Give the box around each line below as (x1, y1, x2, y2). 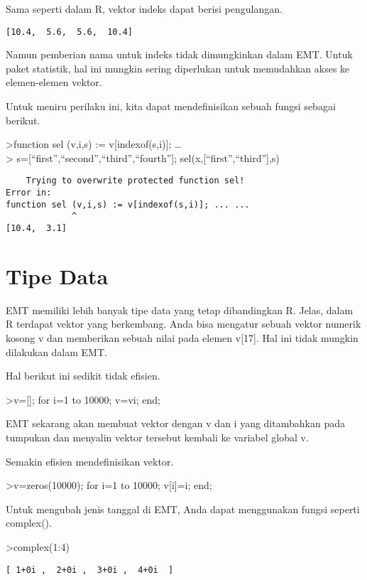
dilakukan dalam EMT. (6, 344, 107, 359)
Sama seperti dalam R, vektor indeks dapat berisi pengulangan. (6, 1, 283, 16)
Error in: (6, 188, 52, 198)
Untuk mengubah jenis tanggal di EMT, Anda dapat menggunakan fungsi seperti (6, 501, 360, 516)
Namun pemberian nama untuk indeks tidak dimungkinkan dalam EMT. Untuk (6, 47, 353, 62)
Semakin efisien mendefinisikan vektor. (6, 453, 174, 468)
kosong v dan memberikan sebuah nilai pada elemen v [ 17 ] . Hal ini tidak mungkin (6, 331, 358, 345)
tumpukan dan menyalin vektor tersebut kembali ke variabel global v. (6, 429, 309, 444)
